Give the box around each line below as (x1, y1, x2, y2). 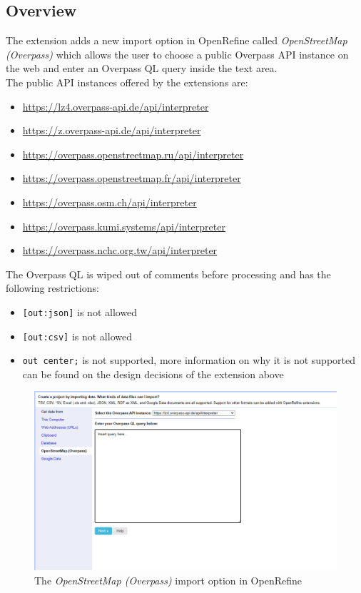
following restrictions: (6, 280, 99, 295)
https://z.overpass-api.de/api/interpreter (22, 123, 201, 138)
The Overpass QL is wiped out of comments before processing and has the (6, 266, 331, 281)
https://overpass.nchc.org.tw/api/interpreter (22, 243, 218, 258)
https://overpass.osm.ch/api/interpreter (22, 194, 197, 209)
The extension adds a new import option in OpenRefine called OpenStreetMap (6, 33, 347, 48)
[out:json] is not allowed (22, 304, 138, 319)
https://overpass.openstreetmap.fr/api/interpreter (22, 171, 241, 186)
